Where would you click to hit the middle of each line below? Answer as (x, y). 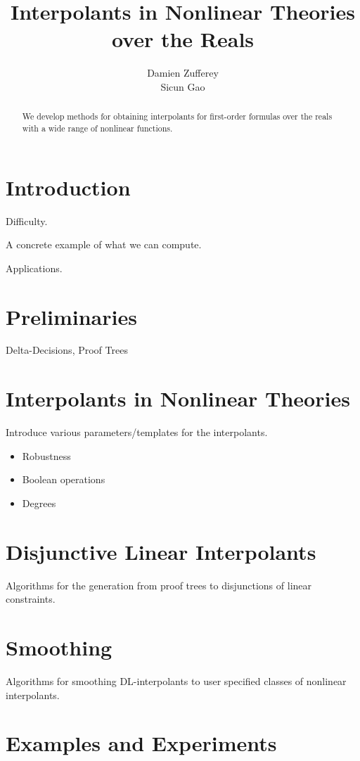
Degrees (39, 503)
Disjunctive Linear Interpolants (161, 551)
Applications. (34, 268)
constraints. (31, 599)
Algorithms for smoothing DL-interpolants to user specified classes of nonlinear (176, 680)
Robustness (46, 455)
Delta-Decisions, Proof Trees (67, 350)
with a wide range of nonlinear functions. (97, 128)
